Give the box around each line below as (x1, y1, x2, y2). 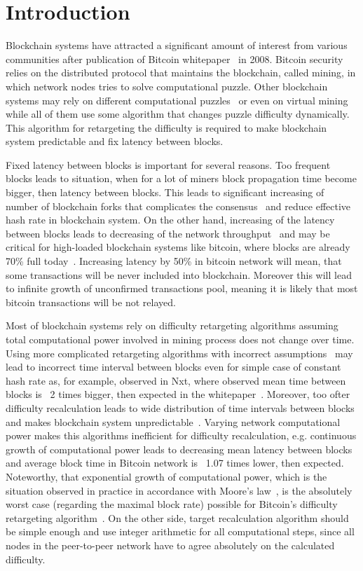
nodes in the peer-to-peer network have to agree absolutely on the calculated (6, 537, 335, 552)
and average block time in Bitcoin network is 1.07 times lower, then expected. (6, 455, 344, 470)
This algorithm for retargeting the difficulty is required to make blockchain (6, 120, 327, 135)
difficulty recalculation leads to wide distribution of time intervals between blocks (6, 400, 355, 415)
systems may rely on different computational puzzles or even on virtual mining (6, 92, 348, 107)
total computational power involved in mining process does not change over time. (6, 332, 355, 346)
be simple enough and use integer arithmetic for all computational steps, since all (6, 524, 355, 539)
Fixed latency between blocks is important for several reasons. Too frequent (6, 157, 331, 172)
